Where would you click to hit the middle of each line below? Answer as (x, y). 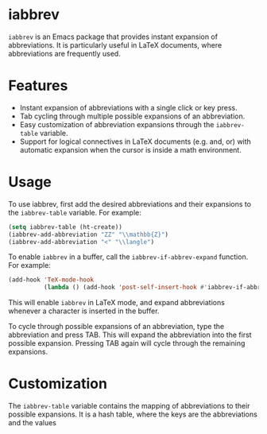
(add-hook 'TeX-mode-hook (51, 280)
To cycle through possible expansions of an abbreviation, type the (116, 327)
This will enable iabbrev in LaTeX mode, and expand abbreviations (116, 303)
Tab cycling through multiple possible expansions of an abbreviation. (132, 116)
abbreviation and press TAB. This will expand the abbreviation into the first (130, 335)
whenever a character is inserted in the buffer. (84, 311)
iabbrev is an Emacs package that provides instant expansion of (113, 37)
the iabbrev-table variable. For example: (75, 212)
